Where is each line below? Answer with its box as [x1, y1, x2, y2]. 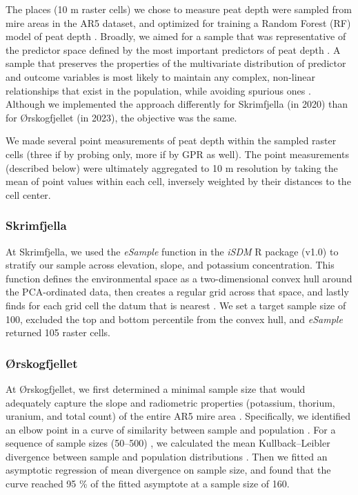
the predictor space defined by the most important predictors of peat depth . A [6, 42, 341, 57]
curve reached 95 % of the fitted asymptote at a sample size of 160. [6, 476, 290, 491]
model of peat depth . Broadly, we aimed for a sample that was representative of [6, 29, 346, 43]
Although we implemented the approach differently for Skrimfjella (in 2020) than [6, 97, 348, 111]
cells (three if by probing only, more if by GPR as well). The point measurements [6, 146, 349, 161]
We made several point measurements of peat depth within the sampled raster [6, 133, 337, 148]
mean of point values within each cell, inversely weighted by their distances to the [6, 174, 351, 188]
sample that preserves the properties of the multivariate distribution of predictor [6, 56, 346, 70]
